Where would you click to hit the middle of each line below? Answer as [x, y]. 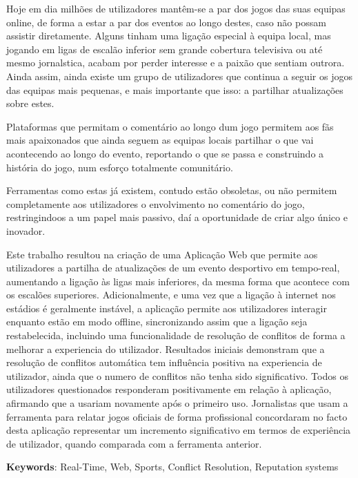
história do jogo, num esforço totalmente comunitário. [120, 167]
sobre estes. [30, 103]
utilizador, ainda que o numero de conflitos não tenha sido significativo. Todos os [177, 375]
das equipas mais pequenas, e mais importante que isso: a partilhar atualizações [175, 89]
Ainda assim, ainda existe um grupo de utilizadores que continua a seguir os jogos [179, 76]
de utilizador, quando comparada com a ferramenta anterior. [134, 443]
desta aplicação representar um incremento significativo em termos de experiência [179, 430]
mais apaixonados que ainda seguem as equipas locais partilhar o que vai [160, 140]
